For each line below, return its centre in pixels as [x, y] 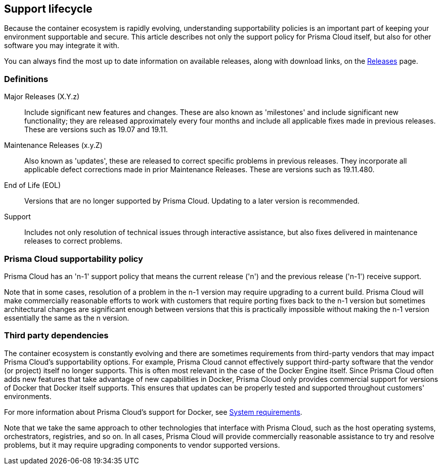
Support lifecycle [48, 9]
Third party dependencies [56, 336]
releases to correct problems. [73, 241]
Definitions [26, 79]
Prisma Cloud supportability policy [74, 259]
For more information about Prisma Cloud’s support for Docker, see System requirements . [153, 412]
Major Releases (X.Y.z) [42, 97]
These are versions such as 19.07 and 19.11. [96, 130]
